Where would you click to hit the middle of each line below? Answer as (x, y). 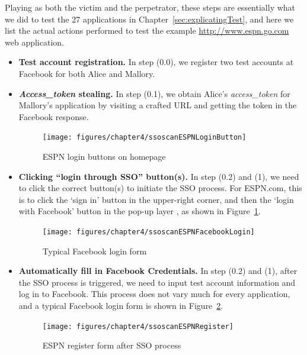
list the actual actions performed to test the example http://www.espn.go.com (147, 30)
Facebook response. (54, 116)
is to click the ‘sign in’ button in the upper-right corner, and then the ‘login (156, 199)
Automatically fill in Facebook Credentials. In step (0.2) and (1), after (158, 271)
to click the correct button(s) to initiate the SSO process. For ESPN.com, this (160, 188)
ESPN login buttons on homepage (104, 156)
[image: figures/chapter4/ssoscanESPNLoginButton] (144, 138)
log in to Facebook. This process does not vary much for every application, (154, 294)
